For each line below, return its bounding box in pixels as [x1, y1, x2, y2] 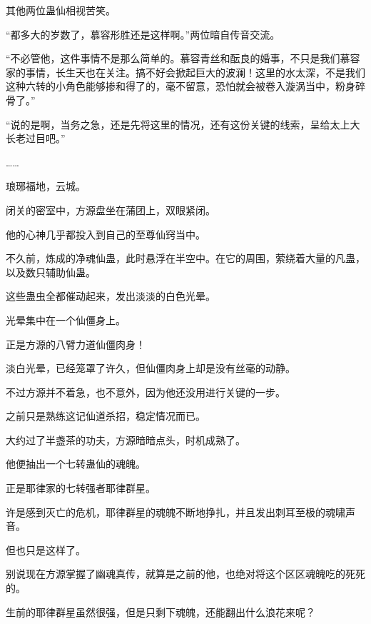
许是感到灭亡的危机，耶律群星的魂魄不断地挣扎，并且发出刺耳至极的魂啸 [6, 504, 345, 519]
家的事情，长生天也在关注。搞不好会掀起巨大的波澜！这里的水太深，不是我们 [6, 64, 365, 79]
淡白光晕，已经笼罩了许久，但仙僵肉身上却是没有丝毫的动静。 [6, 361, 295, 376]
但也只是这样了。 [6, 542, 86, 557]
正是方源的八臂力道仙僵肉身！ [6, 336, 146, 351]
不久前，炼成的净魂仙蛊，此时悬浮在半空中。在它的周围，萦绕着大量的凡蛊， [6, 251, 365, 266]
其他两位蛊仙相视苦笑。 [6, 3, 116, 17]
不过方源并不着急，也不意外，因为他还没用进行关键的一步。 [6, 384, 285, 399]
